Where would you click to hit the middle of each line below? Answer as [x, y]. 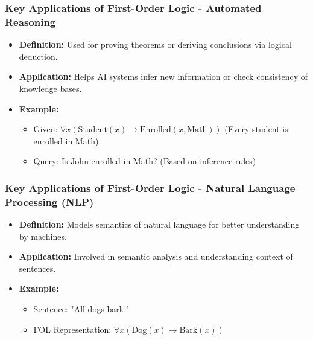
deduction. [38, 56]
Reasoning [30, 21]
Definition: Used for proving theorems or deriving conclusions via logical [155, 44]
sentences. [37, 268]
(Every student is [256, 129]
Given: [46, 129]
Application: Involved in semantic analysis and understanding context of [156, 256]
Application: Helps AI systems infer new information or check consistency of [163, 76]
